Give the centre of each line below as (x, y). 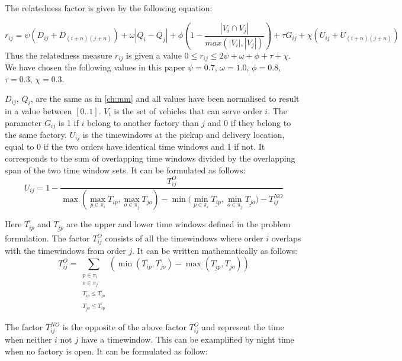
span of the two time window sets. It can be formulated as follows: (125, 170)
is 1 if (68, 122)
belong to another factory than (143, 122)
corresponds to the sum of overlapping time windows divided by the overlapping (150, 158)
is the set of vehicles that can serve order (188, 110)
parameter (23, 122)
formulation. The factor (47, 238)
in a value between (38, 110)
